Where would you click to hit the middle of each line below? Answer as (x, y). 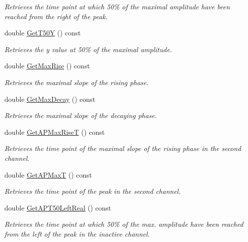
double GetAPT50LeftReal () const (58, 207)
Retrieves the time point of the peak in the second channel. (93, 191)
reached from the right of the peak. (56, 16)
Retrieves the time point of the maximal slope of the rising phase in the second (123, 148)
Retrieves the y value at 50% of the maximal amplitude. (88, 49)
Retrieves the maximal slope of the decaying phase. (81, 115)
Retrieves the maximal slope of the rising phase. (77, 82)
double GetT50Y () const (43, 33)
